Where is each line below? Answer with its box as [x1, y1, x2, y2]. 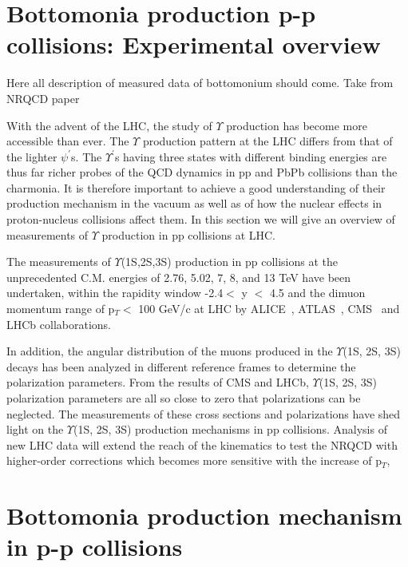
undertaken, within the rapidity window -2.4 [6, 284, 224, 301]
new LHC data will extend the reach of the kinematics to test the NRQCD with [6, 436, 398, 453]
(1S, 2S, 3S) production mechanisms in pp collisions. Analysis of [73, 421, 387, 438]
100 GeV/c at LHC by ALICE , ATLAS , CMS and [138, 300, 400, 317]
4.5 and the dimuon [269, 284, 366, 301]
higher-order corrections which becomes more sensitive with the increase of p [6, 452, 382, 469]
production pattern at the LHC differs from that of [142, 133, 393, 149]
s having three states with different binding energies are [114, 148, 387, 165]
